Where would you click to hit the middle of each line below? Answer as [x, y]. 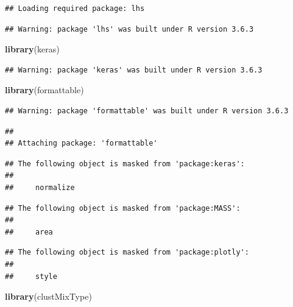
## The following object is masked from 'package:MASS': [123, 208]
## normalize [40, 187]
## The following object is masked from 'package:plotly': [127, 252]
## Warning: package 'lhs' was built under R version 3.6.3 [129, 29]
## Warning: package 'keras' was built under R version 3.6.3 [134, 70]
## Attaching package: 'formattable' [81, 143]
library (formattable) [44, 90]
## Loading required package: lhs [75, 9]
